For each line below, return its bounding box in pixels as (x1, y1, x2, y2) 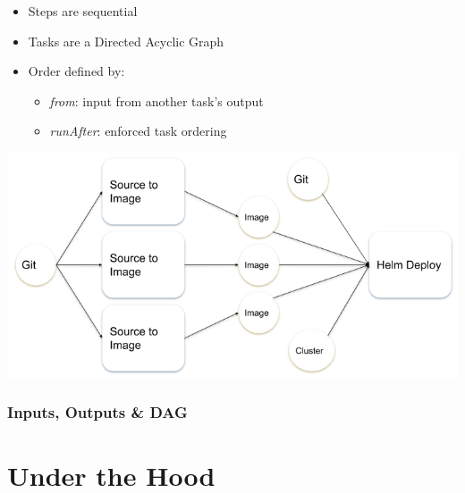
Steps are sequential (28, 2, 138, 20)
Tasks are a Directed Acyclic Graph (28, 31, 224, 50)
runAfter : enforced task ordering (49, 121, 227, 140)
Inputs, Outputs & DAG (7, 401, 188, 423)
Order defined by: (28, 62, 125, 80)
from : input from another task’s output (49, 91, 264, 110)
